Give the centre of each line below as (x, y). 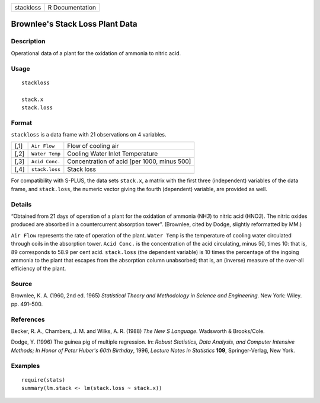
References (28, 319)
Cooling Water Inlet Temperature (113, 154)
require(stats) (44, 380)
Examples (25, 366)
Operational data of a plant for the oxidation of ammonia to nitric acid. (96, 53)
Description (28, 42)
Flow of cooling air (93, 146)
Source (22, 284)
